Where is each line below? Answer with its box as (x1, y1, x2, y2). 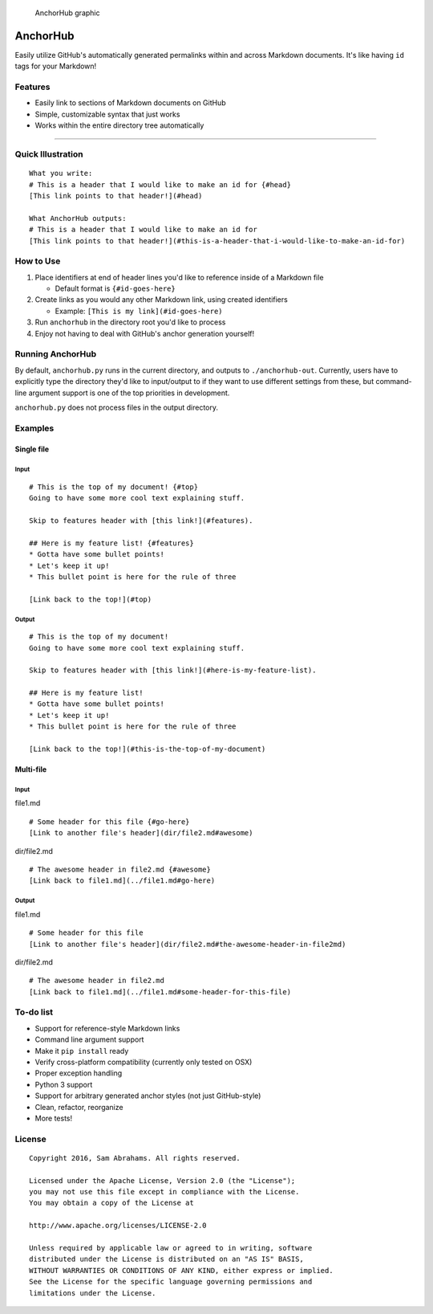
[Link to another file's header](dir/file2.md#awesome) (29, 828, 253, 838)
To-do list (14, 1006, 54, 1018)
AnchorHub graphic (34, 8, 100, 18)
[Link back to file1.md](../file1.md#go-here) (29, 876, 216, 885)
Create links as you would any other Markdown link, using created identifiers (34, 295, 288, 304)
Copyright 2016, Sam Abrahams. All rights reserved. (29, 1153, 241, 1162)
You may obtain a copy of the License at (29, 1198, 194, 1208)
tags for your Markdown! (14, 61, 97, 71)
